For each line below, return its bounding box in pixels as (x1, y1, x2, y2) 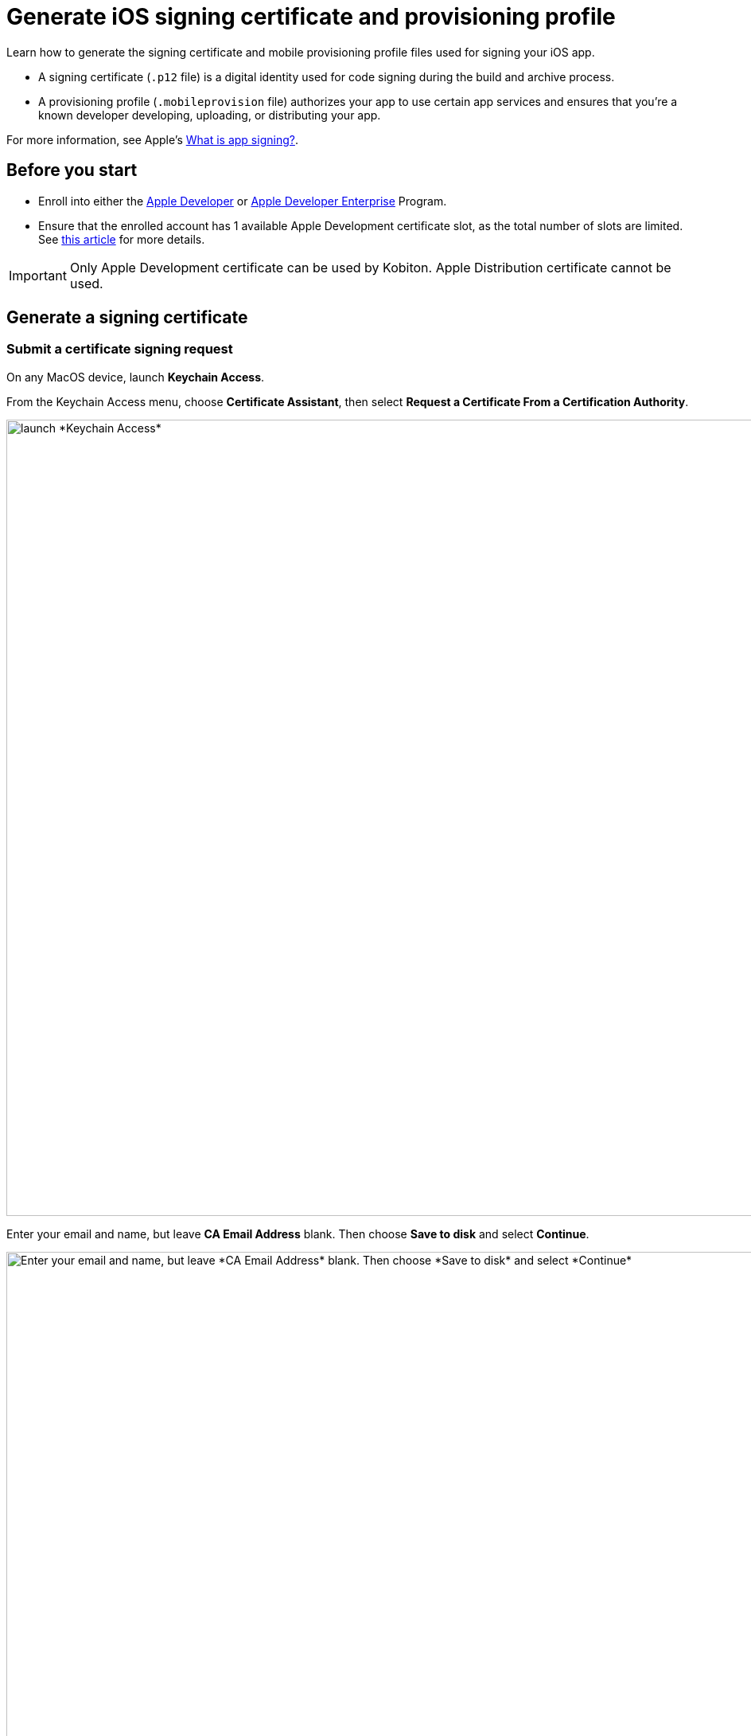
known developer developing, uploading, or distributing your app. (38, 108, 381, 122)
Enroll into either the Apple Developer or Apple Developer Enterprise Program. (38, 194, 447, 208)
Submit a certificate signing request (6, 341, 233, 358)
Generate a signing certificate (6, 307, 248, 328)
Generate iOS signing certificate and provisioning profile (6, 3, 616, 30)
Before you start (6, 160, 138, 181)
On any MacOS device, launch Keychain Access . (6, 369, 265, 384)
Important (9, 267, 67, 283)
